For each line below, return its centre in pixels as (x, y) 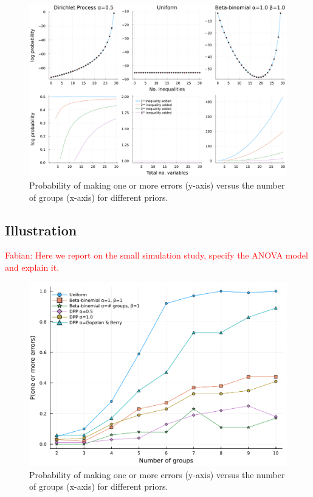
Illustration (41, 230)
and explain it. (32, 267)
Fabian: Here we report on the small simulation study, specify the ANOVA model (156, 255)
